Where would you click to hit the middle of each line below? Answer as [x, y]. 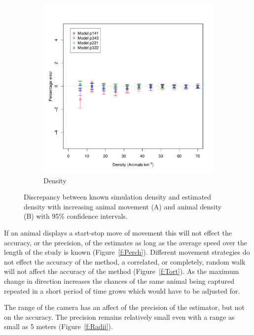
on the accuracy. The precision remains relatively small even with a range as [119, 317]
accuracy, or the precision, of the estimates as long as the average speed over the [126, 242]
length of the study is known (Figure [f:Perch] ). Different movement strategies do [127, 252]
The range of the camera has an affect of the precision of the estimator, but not [125, 307]
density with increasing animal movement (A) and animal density [123, 206]
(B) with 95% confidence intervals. [76, 216]
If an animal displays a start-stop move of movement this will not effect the [118, 232]
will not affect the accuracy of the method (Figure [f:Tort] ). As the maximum [122, 271]
